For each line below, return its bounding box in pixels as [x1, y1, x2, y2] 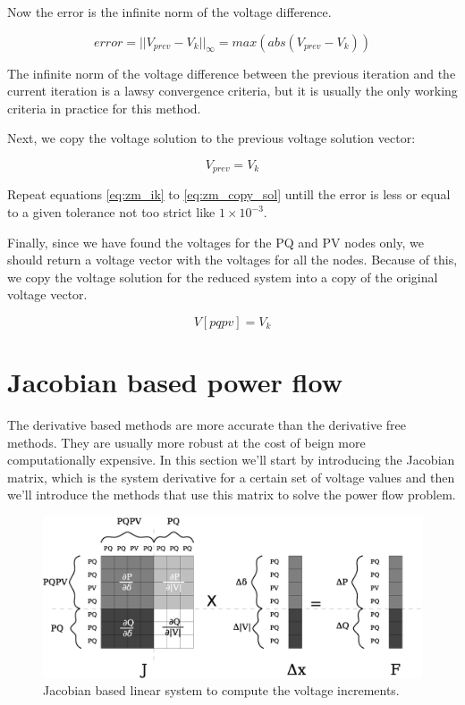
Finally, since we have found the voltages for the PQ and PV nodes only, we [7, 232, 424, 251]
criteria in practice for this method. [7, 98, 201, 117]
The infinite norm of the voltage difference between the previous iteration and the [7, 63, 456, 82]
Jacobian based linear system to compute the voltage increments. [43, 681, 400, 700]
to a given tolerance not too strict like [7, 203, 216, 222]
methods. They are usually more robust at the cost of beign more [7, 432, 366, 451]
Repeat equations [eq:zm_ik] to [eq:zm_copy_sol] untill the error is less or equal [7, 185, 451, 204]
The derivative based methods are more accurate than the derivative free [7, 415, 407, 434]
